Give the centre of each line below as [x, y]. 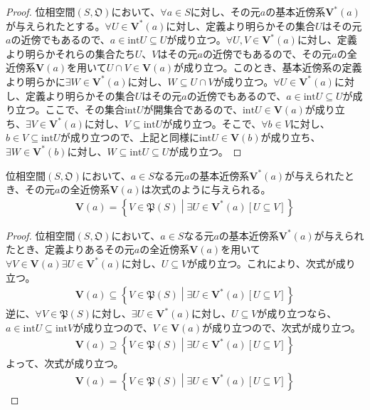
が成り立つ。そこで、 [212, 123]
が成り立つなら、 [297, 313]
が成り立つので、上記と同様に [130, 137]
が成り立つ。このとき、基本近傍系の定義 [268, 67]
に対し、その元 [225, 11]
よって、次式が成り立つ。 [65, 363]
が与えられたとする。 [55, 25]
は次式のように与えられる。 [206, 189]
